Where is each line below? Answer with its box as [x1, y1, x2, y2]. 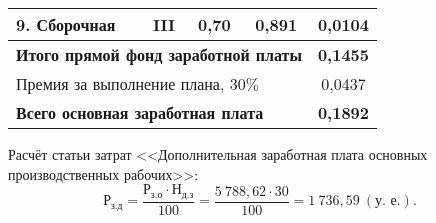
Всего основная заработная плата [16, 101, 264, 124]
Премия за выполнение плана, [16, 72, 225, 95]
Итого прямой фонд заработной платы [16, 43, 302, 66]
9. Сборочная [16, 13, 116, 36]
